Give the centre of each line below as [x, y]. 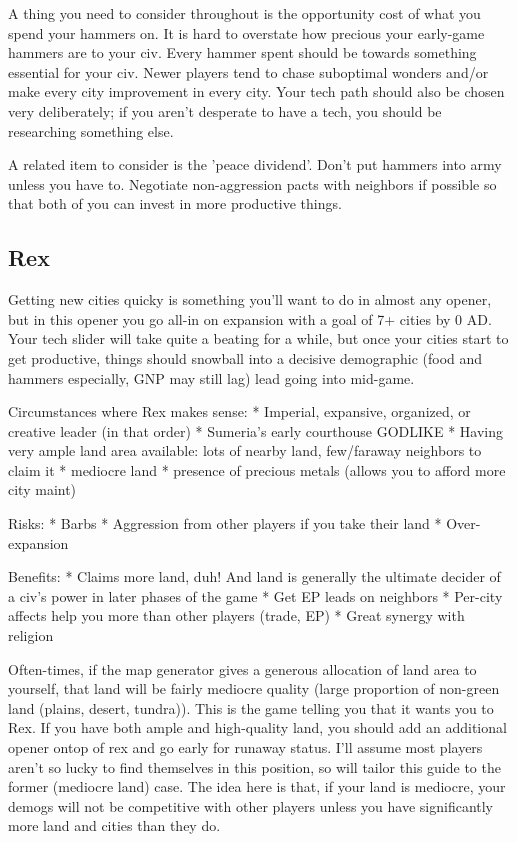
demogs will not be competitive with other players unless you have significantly [251, 805]
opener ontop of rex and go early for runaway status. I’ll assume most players [245, 747]
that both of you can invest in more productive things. [175, 203]
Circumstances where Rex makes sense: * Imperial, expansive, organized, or [239, 411]
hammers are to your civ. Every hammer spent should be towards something [242, 52]
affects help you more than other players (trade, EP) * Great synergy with [236, 615]
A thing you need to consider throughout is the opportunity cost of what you [244, 13]
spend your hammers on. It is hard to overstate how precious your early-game [246, 32]
